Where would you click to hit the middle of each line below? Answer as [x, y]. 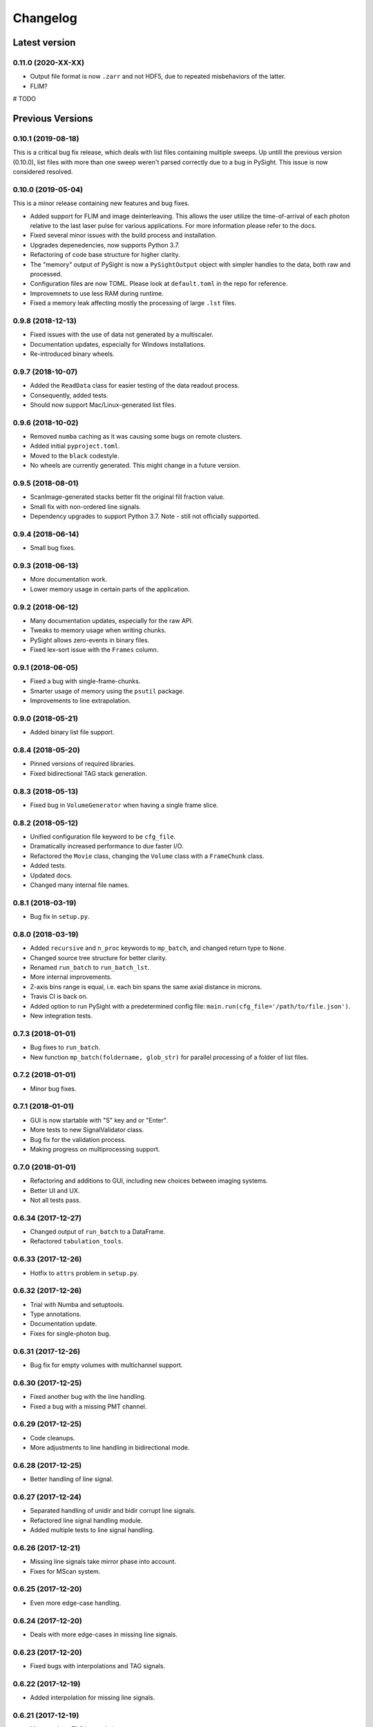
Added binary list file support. [72, 732]
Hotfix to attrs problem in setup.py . [85, 1273]
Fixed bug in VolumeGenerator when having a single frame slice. [124, 805]
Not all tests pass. [56, 1200]
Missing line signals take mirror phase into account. [103, 1562]
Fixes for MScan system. [65, 1571]
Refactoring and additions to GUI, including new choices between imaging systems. [149, 1181]
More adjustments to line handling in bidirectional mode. [110, 1448]
